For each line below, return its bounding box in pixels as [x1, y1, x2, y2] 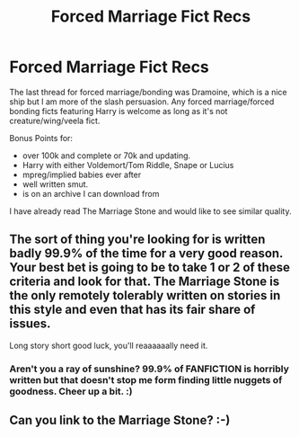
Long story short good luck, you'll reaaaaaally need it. [9, 340, 208, 351]
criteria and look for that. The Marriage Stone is [9, 274, 280, 290]
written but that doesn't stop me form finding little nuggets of [9, 373, 283, 386]
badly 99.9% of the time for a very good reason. [9, 245, 284, 262]
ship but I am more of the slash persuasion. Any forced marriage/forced [9, 96, 275, 107]
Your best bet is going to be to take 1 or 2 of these [9, 260, 290, 275]
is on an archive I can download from [22, 188, 160, 199]
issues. [9, 317, 51, 332]
